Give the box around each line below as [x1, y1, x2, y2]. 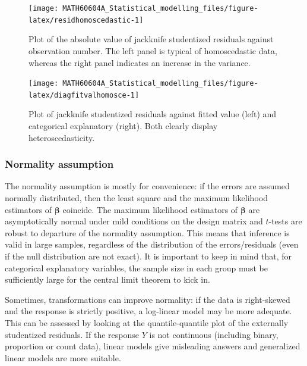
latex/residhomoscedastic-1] [29, 15, 144, 24]
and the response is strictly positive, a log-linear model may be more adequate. [5, 305, 292, 317]
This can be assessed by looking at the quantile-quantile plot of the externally [5, 316, 289, 329]
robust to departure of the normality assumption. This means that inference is [5, 226, 290, 239]
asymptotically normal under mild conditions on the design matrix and [5, 215, 263, 227]
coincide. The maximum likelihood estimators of [62, 203, 238, 215]
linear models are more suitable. [5, 351, 121, 364]
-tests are [268, 215, 302, 227]
